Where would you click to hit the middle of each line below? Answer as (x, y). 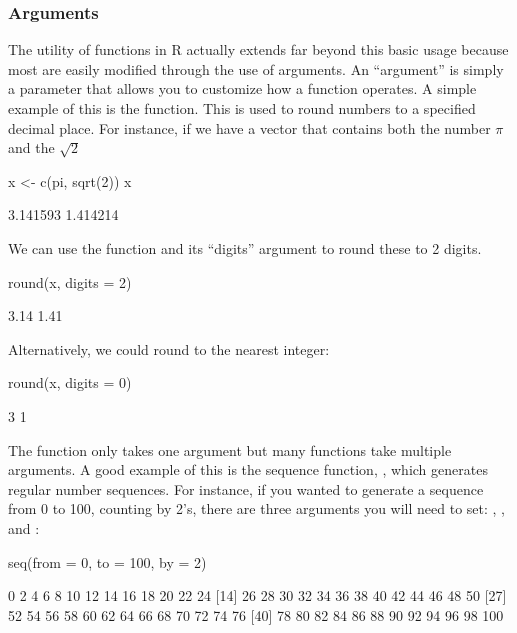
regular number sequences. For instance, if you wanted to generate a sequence (246, 488)
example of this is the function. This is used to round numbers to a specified (242, 108)
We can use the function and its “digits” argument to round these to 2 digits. (245, 247)
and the (31, 147)
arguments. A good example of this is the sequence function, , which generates (248, 469)
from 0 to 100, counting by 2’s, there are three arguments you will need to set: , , (256, 508)
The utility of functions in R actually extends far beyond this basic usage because (258, 49)
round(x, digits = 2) (70, 281)
